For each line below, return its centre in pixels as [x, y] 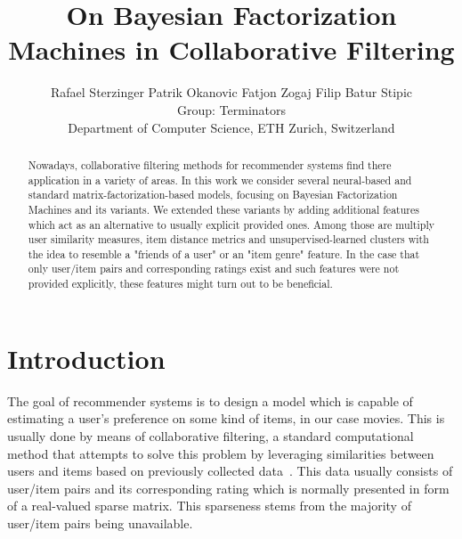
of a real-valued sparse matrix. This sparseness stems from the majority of [209, 506]
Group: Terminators [231, 109]
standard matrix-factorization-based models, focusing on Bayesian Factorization [213, 195]
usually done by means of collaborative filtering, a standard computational [211, 435]
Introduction [86, 358]
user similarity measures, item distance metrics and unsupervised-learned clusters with [228, 239]
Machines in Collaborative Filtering [231, 49]
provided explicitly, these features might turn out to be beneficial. [180, 284]
